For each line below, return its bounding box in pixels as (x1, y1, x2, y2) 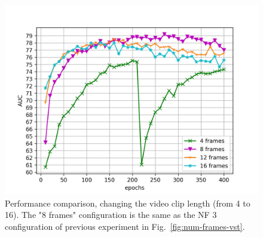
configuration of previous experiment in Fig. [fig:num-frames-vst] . (5, 220, 245, 232)
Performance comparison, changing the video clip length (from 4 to (5, 196, 250, 209)
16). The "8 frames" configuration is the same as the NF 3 (5, 208, 217, 221)
